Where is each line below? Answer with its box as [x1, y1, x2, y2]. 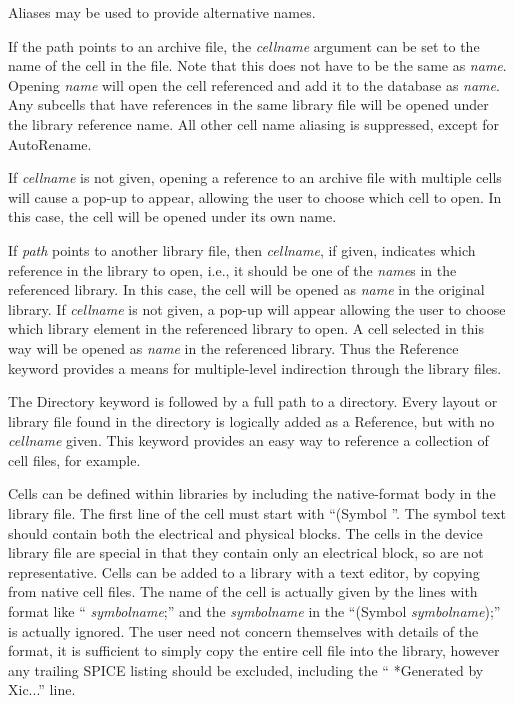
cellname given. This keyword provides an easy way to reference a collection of [8, 430, 489, 451]
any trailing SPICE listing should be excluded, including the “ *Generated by [8, 659, 484, 680]
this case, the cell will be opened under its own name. [8, 206, 337, 227]
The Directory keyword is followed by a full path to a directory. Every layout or [8, 391, 498, 412]
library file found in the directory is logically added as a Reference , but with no [8, 410, 495, 431]
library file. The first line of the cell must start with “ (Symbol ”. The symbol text [8, 503, 506, 524]
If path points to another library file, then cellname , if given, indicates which [8, 239, 476, 260]
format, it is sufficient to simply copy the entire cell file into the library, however [8, 640, 500, 661]
